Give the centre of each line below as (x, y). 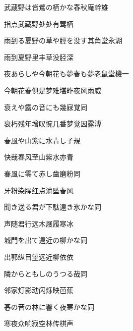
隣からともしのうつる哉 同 (46, 273)
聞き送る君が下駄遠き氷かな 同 (53, 207)
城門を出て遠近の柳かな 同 (46, 240)
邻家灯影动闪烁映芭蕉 (39, 290)
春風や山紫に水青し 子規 (42, 140)
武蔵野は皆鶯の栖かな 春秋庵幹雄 (56, 7)
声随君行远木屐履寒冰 (39, 223)
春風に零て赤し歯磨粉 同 (42, 173)
